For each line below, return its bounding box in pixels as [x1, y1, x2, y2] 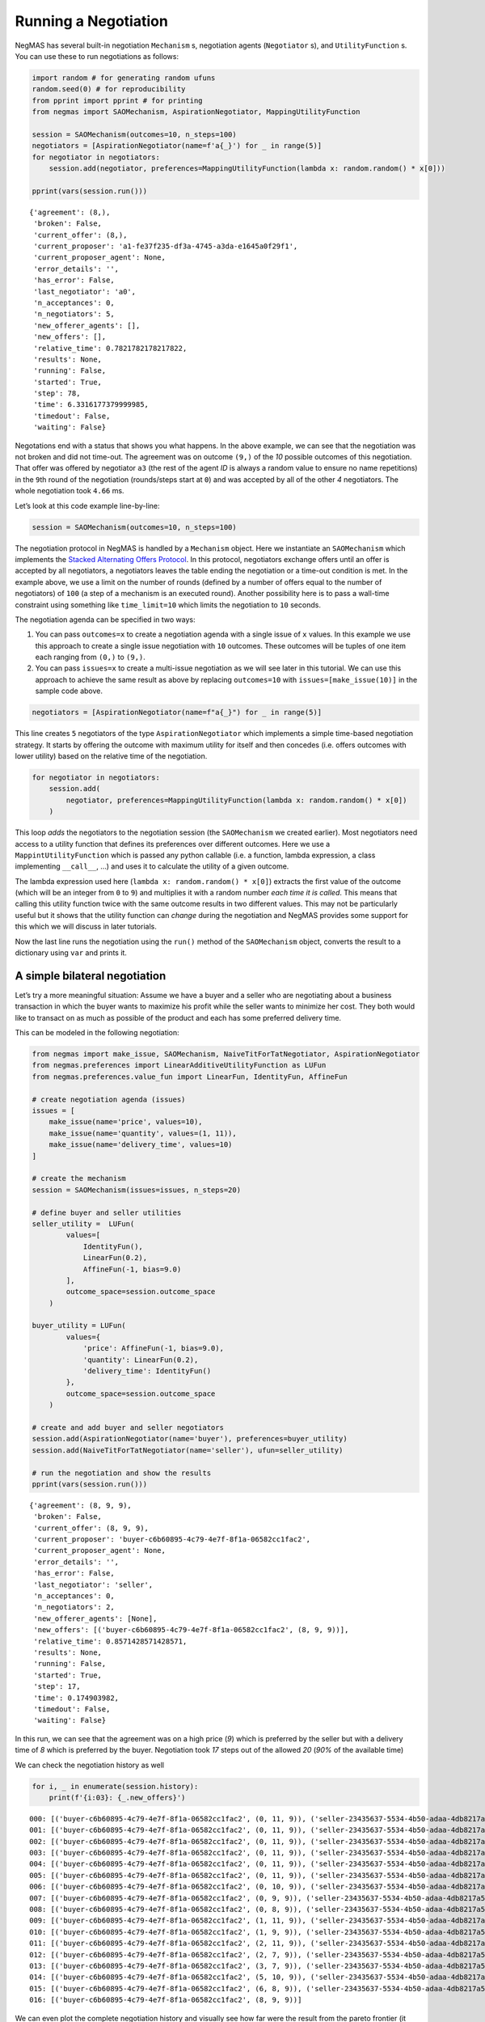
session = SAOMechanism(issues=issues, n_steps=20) [32, 1185, 242, 1195]
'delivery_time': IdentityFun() [82, 1367, 212, 1376]
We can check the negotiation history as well [15, 1760, 165, 1770]
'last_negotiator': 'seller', [33, 1580, 154, 1589]
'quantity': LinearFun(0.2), [82, 1355, 199, 1364]
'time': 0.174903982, [33, 1693, 120, 1703]
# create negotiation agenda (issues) [32, 1094, 186, 1104]
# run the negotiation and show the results [32, 1468, 212, 1478]
